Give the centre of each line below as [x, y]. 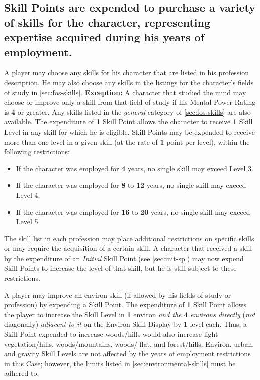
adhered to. [22, 373]
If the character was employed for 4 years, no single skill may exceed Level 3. [135, 168]
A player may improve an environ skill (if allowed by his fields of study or [118, 294]
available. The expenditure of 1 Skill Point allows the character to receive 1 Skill [128, 122]
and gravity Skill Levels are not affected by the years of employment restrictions [127, 354]
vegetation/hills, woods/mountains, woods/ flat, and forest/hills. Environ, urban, [129, 344]
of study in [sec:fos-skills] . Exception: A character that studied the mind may [125, 92]
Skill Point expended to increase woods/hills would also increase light [111, 334]
